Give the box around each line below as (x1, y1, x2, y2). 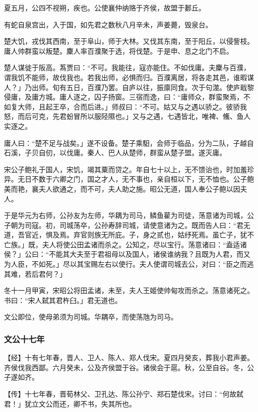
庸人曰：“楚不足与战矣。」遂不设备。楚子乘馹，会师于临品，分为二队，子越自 (4, 137, 254, 148)
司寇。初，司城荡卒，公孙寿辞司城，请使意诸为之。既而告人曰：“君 (24, 219, 244, 230)
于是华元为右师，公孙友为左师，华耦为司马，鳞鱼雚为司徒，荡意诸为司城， (4, 210, 247, 220)
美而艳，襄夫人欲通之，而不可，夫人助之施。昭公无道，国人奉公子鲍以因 (4, 183, 240, 194)
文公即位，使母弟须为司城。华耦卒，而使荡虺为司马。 (4, 311, 178, 322)
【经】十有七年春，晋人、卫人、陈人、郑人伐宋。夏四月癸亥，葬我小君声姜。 (4, 352, 254, 363)
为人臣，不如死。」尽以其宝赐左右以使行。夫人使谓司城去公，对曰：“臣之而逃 (4, 259, 254, 269)
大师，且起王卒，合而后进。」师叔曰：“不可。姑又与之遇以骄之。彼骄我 (17, 101, 247, 111)
